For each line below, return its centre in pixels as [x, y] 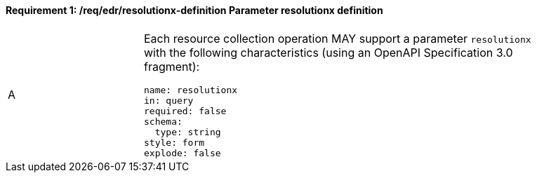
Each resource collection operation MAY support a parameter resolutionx [338, 38]
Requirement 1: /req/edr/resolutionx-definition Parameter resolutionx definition [194, 10]
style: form [174, 142]
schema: [163, 121]
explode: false [183, 153]
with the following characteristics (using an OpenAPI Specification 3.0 [329, 52]
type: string [188, 132]
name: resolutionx [191, 90]
